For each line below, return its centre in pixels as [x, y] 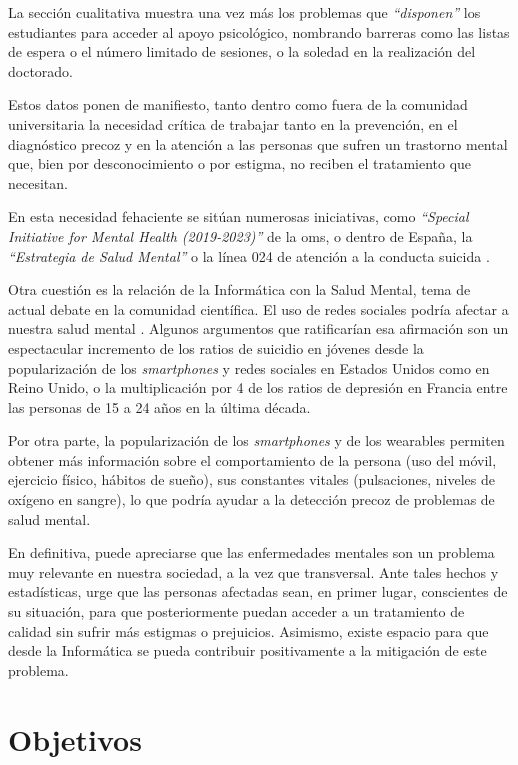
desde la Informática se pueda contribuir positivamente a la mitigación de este [247, 650]
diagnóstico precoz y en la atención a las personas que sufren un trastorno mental [258, 143]
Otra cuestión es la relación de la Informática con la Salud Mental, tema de [239, 289]
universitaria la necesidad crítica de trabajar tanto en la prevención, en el [233, 123]
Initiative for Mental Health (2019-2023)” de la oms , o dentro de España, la [240, 235]
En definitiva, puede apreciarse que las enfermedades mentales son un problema [251, 552]
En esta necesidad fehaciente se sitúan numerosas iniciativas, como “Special [238, 216]
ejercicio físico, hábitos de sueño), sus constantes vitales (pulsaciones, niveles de [251, 479]
